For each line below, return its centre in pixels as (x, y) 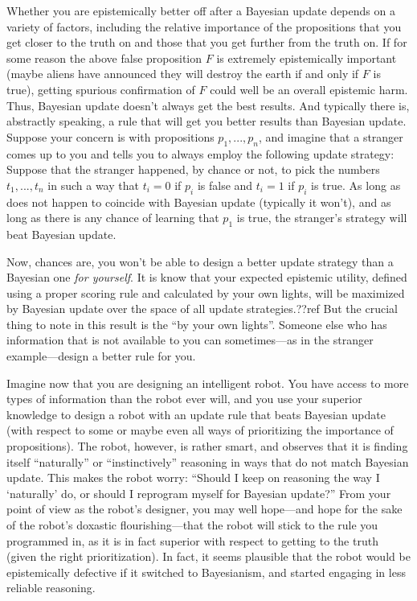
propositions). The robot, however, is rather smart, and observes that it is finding (207, 446)
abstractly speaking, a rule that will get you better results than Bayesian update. (206, 121)
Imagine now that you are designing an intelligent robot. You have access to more (208, 383)
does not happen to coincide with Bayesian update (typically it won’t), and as (199, 202)
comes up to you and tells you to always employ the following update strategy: (200, 153)
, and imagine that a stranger (331, 136)
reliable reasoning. (51, 588)
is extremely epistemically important (307, 58)
